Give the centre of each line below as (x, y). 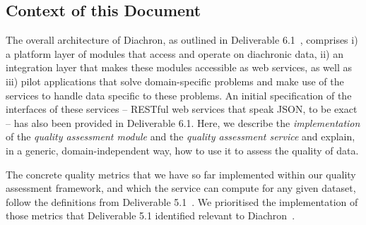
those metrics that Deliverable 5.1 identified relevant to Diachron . (150, 215)
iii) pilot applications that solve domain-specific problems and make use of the (175, 81)
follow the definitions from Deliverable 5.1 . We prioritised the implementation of (182, 201)
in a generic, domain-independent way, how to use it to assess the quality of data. (182, 150)
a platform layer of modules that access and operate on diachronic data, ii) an (175, 53)
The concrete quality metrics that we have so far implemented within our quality (181, 174)
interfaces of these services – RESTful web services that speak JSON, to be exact (182, 109)
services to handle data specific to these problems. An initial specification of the (179, 95)
